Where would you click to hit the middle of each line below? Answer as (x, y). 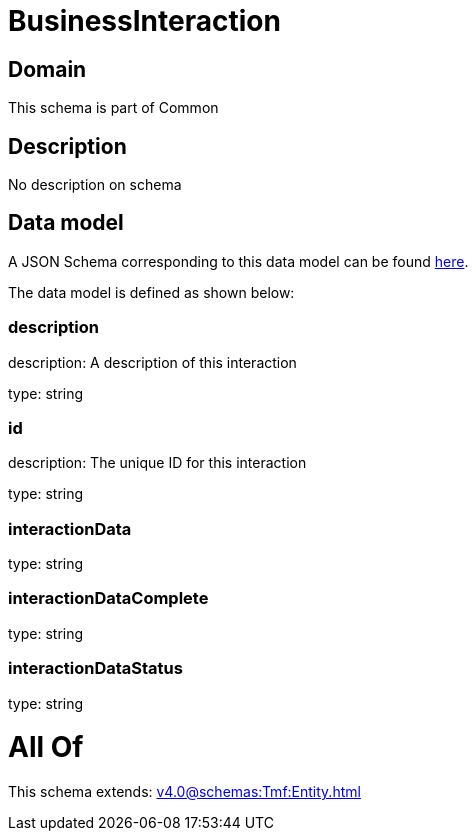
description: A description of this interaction (152, 362)
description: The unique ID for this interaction (157, 463)
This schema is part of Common (113, 108)
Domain (47, 69)
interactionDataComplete (108, 598)
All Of (46, 747)
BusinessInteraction (144, 21)
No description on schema (95, 185)
